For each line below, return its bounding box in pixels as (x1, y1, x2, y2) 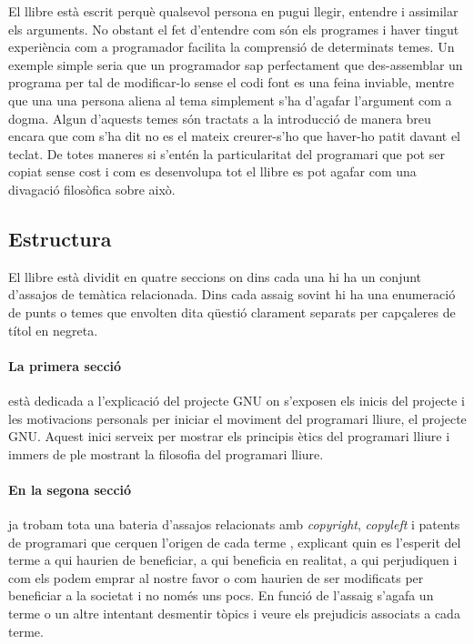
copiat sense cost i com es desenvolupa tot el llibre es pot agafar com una (8, 162, 417, 181)
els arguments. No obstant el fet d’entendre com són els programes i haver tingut (8, 19, 459, 38)
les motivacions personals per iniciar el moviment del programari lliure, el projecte (8, 408, 467, 428)
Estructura (8, 224, 112, 252)
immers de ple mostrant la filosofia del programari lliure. (8, 444, 324, 463)
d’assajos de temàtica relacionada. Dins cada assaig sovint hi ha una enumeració (8, 285, 456, 304)
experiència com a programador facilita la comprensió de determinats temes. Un (8, 37, 455, 56)
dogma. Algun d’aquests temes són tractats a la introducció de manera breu (8, 108, 431, 127)
